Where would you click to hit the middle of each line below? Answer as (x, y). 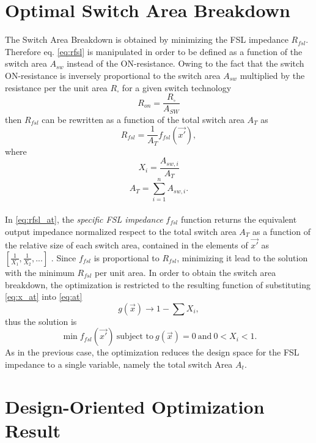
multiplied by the (272, 75)
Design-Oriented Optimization (135, 406)
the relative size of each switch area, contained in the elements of (127, 245)
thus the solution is (41, 321)
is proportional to (127, 257)
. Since (64, 257)
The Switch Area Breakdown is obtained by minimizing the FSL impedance (147, 39)
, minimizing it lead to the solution (242, 257)
